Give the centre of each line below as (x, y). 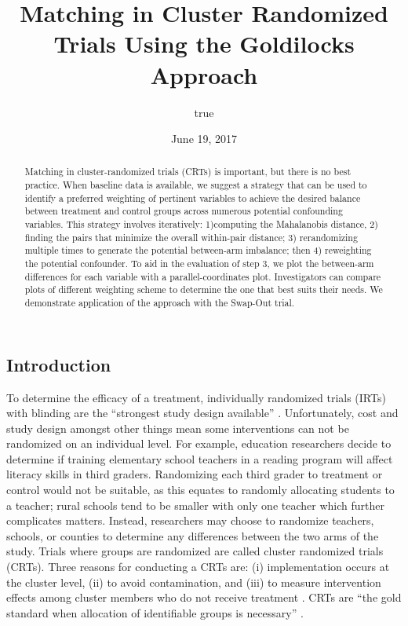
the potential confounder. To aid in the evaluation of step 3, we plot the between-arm (199, 264)
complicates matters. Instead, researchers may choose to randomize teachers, (190, 520)
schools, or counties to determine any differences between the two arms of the (193, 535)
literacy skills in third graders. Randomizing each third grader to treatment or (195, 474)
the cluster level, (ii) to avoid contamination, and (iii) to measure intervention (194, 582)
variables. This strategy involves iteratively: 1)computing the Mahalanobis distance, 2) (201, 224)
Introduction (59, 364)
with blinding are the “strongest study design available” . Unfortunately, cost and (202, 413)
